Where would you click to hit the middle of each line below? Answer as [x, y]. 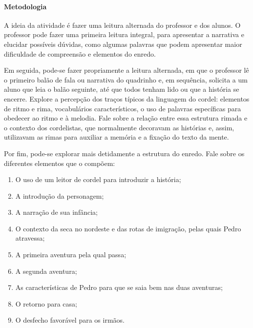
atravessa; [30, 238]
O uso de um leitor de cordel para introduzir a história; [98, 179]
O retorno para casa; [46, 303]
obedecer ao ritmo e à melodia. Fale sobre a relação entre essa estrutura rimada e [126, 118]
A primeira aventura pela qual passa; [71, 255]
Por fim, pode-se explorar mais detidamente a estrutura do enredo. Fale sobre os [124, 153]
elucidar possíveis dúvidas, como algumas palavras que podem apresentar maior [123, 44]
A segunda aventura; [46, 271]
